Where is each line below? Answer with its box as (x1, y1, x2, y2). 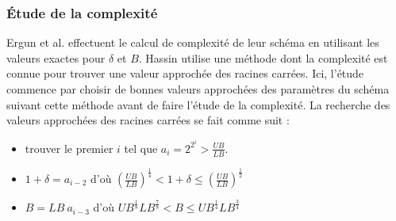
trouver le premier (25, 139, 113, 156)
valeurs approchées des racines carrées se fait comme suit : (6, 112, 290, 128)
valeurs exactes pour (6, 49, 106, 66)
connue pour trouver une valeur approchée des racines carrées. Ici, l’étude (6, 65, 364, 82)
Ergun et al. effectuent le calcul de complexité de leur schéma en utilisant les (6, 34, 379, 51)
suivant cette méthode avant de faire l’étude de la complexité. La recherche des (6, 96, 390, 112)
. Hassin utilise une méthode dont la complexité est (138, 49, 388, 66)
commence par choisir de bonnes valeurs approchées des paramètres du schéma (6, 81, 390, 97)
